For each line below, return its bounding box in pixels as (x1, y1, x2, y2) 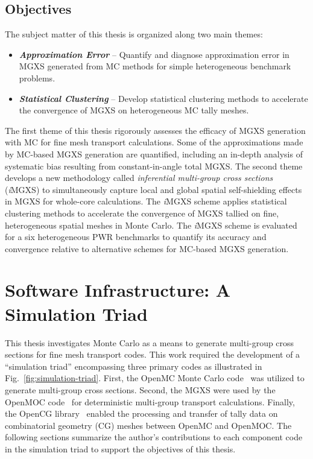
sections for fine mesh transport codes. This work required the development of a (5, 348, 300, 361)
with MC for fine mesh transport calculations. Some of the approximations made (5, 136, 303, 148)
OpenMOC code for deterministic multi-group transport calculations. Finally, (5, 395, 295, 408)
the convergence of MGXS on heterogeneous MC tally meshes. (19, 104, 249, 116)
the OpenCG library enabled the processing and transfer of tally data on (5, 407, 278, 420)
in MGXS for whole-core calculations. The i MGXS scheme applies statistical (5, 195, 287, 207)
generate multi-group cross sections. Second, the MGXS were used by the (5, 383, 276, 396)
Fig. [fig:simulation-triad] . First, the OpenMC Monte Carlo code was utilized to (5, 372, 305, 384)
